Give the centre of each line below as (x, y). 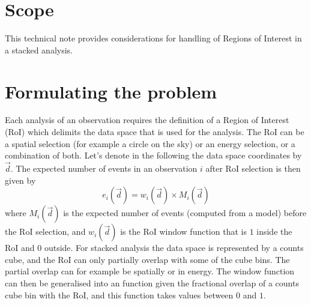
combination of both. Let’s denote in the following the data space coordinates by (153, 155)
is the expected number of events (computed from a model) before (185, 213)
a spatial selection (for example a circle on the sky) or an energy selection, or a (150, 143)
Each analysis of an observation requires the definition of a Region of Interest (147, 120)
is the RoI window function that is (183, 231)
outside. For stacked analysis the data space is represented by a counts (174, 248)
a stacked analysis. (39, 50)
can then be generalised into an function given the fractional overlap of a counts (152, 283)
